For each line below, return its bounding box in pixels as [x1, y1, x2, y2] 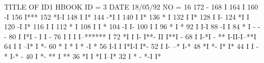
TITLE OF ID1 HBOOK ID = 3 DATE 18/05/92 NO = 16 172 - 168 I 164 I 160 [4, 2, 258, 12]
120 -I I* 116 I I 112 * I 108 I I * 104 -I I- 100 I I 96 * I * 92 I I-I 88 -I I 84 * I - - [4, 21, 260, 32]
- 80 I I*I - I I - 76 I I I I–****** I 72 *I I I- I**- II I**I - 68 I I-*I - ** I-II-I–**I [4, 31, 256, 41]
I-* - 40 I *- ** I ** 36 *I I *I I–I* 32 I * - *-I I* [10, 50, 161, 61]
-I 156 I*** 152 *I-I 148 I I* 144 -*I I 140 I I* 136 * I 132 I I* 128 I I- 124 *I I [4, 11, 250, 22]
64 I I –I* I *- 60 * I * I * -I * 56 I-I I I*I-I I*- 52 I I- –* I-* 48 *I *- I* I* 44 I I [4, 41, 254, 51]
